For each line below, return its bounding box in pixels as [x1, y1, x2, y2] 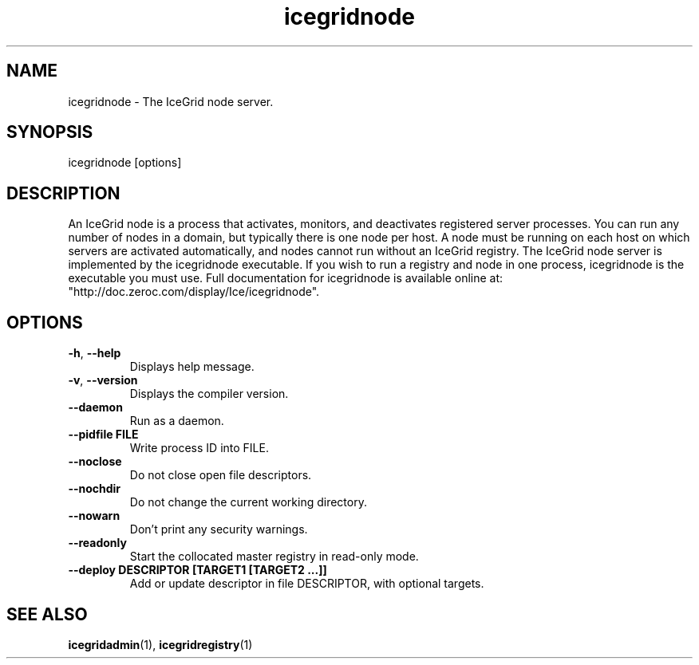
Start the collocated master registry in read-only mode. [129, 549, 419, 564]
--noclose [68, 454, 122, 469]
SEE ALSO [6, 604, 88, 624]
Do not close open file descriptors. [129, 468, 312, 482]
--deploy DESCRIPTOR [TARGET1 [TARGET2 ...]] [68, 563, 327, 577]
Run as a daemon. [129, 414, 224, 428]
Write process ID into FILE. [129, 441, 269, 455]
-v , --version [68, 373, 138, 388]
